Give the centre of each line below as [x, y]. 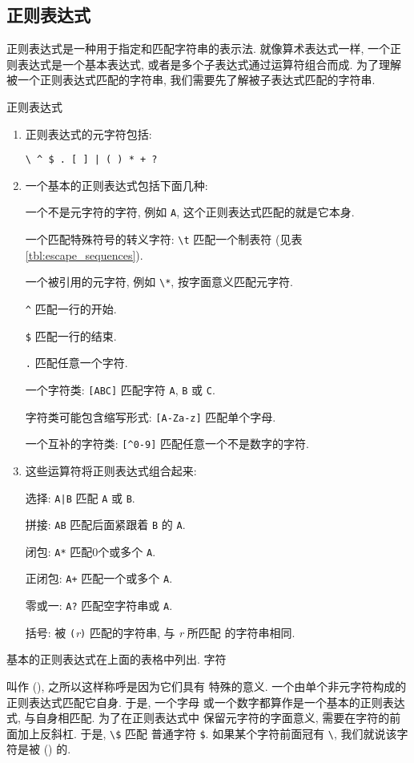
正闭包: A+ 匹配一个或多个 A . [99, 578]
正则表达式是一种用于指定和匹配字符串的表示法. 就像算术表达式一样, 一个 [199, 48]
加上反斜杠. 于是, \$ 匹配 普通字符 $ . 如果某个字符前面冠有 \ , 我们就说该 [207, 733]
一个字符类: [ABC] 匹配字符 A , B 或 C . [120, 389]
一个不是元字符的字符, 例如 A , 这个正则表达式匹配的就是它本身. [190, 212]
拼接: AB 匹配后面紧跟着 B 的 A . [105, 525]
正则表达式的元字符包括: [88, 133]
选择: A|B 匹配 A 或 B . [80, 497]
